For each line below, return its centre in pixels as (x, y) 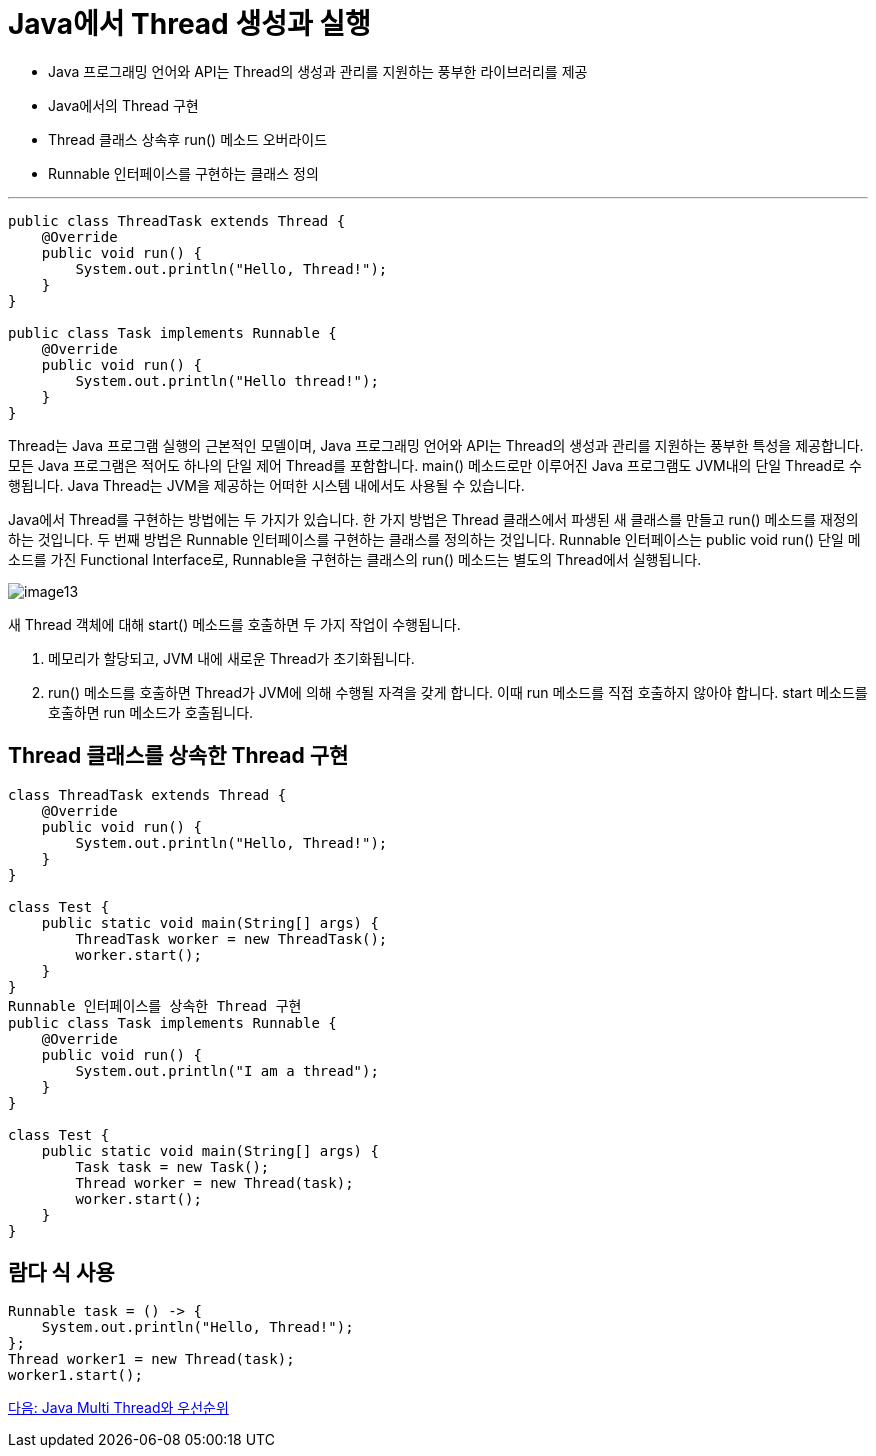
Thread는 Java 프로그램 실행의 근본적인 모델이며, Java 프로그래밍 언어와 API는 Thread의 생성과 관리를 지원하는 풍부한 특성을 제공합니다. (436, 445)
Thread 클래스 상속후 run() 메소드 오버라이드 (188, 139)
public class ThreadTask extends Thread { (177, 220)
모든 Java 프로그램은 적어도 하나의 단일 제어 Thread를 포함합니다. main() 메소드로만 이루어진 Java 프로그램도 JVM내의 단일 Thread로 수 (435, 465)
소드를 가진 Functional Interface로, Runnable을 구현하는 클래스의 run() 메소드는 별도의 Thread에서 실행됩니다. (355, 559)
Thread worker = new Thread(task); (214, 1182)
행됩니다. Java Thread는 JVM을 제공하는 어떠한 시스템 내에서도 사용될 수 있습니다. (266, 485)
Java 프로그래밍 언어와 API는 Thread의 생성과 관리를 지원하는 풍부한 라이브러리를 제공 (318, 71)
